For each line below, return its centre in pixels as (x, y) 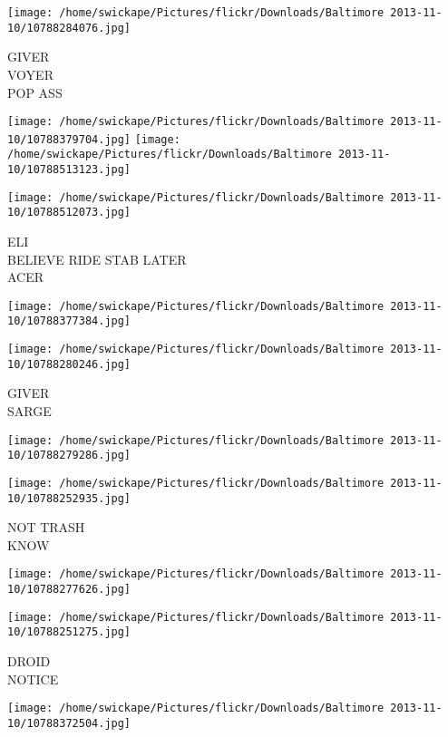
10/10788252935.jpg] (69, 498)
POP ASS (35, 92)
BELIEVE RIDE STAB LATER (97, 259)
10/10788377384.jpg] (69, 321)
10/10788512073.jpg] (69, 213)
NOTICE (33, 679)
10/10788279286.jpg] (69, 456)
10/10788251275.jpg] (69, 632)
